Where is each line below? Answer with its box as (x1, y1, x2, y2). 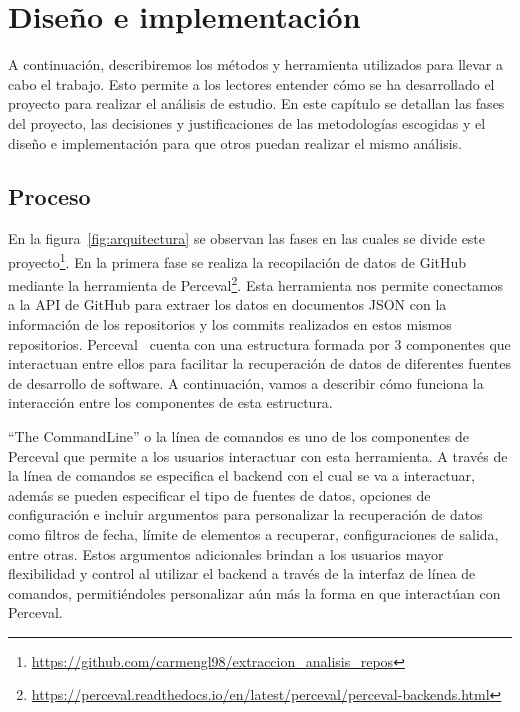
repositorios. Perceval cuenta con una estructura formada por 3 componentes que (8, 333, 511, 354)
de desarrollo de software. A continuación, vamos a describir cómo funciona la (8, 372, 484, 393)
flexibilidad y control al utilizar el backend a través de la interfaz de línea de (8, 563, 476, 584)
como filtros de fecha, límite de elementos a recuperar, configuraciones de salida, (8, 523, 499, 544)
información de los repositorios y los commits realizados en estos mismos (8, 313, 452, 334)
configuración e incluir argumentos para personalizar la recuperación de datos (8, 504, 483, 525)
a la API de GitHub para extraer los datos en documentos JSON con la (8, 294, 447, 315)
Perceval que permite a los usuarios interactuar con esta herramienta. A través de (8, 445, 508, 466)
